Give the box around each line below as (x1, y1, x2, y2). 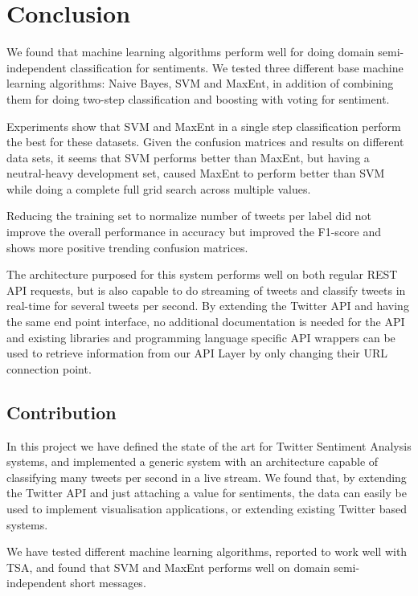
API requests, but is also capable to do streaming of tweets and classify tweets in (6, 281, 406, 298)
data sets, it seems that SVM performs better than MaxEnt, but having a (6, 149, 370, 165)
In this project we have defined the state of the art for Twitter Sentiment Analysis (6, 437, 412, 454)
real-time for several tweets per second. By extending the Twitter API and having (6, 297, 409, 314)
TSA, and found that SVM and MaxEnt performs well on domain (6, 558, 330, 575)
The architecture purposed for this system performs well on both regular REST (6, 266, 398, 283)
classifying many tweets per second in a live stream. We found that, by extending (6, 468, 407, 485)
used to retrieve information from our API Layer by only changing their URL (6, 345, 388, 361)
